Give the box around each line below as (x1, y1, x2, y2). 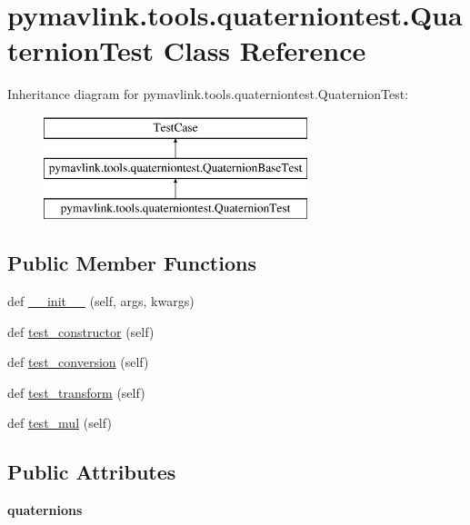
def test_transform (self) (7, 382, 145, 401)
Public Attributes (7, 458, 176, 486)
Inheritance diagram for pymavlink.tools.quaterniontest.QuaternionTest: (7, 84, 409, 104)
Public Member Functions (7, 249, 256, 277)
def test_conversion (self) (7, 352, 149, 371)
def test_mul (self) (7, 413, 112, 432)
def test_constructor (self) (7, 322, 155, 341)
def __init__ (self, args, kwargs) (7, 292, 195, 311)
